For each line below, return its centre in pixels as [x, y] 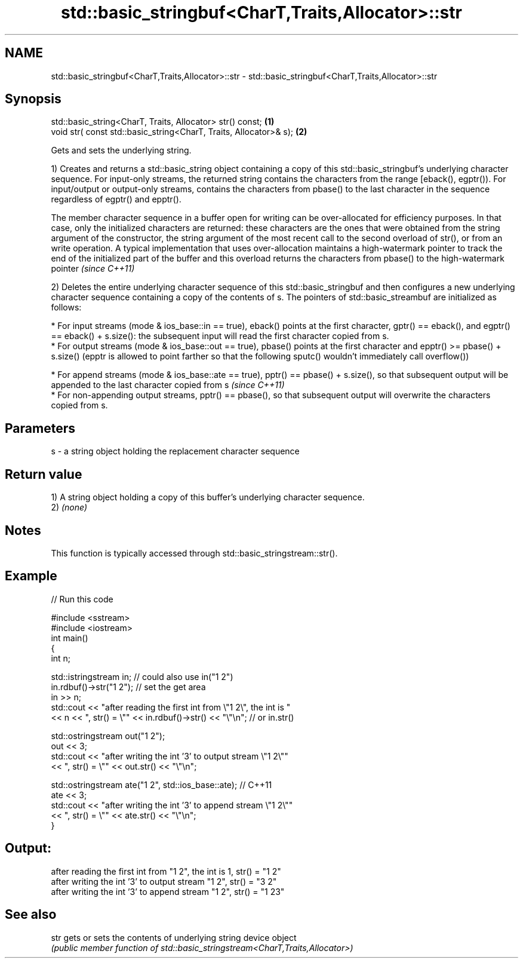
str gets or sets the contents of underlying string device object [174, 937]
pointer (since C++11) [93, 269]
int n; [61, 658]
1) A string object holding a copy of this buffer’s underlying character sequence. [208, 497]
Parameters [40, 428]
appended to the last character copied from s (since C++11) [168, 385]
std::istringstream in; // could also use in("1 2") [142, 676]
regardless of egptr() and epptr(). [116, 199]
